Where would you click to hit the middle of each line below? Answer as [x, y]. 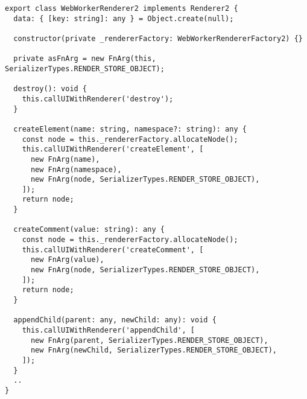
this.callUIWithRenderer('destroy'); [98, 99]
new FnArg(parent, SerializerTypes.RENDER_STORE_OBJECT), [149, 340]
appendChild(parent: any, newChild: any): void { [115, 320]
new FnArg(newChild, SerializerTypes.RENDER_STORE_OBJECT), [154, 350]
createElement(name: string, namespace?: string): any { [130, 129]
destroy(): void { [50, 89]
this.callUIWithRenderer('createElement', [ [113, 149]
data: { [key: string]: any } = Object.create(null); [124, 18]
